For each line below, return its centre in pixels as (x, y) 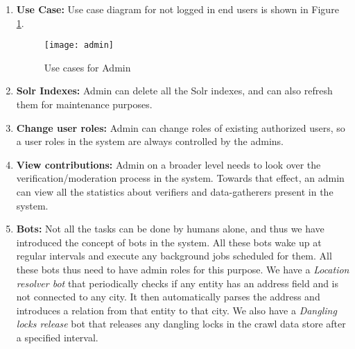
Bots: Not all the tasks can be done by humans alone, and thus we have (170, 229)
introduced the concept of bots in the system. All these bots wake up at (169, 242)
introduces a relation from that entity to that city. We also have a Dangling (176, 310)
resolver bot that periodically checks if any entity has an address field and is (177, 283)
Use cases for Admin (87, 67)
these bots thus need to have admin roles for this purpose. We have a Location (183, 269)
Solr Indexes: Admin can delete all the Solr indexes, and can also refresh (174, 91)
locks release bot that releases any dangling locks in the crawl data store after (181, 324)
